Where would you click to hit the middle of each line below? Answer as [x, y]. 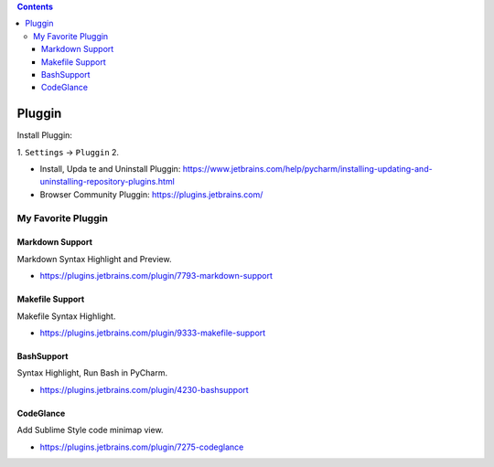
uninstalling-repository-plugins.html [107, 182]
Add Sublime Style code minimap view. [90, 430]
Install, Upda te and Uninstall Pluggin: [110, 169]
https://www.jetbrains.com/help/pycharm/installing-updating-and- [308, 169]
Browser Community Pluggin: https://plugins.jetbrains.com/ [151, 194]
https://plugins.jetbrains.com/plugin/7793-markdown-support [156, 276]
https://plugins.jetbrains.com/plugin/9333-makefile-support [153, 333]
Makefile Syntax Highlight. [66, 316]
